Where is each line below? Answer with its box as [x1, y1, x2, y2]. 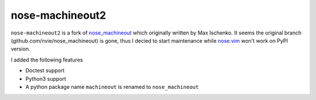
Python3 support [25, 75, 67, 82]
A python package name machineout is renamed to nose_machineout [25, 83, 199, 90]
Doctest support [25, 67, 65, 74]
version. [11, 46, 30, 53]
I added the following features [11, 56, 83, 63]
